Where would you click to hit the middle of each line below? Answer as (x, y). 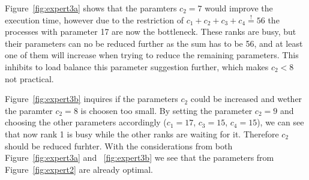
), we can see (280, 122)
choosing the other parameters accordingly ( (86, 122)
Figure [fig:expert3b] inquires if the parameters (91, 99)
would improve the (239, 8)
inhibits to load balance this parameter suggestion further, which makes (137, 66)
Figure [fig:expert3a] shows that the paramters (91, 8)
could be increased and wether (246, 99)
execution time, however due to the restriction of (94, 19)
